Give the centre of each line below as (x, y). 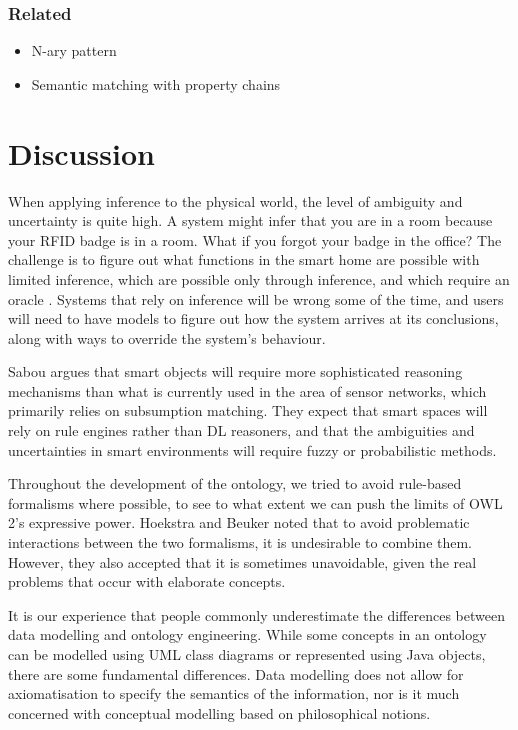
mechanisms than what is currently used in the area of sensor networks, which (247, 390)
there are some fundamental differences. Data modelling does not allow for (236, 673)
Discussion (81, 152)
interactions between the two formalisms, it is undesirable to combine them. (240, 542)
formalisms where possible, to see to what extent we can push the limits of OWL (255, 502)
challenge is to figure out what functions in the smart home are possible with (244, 259)
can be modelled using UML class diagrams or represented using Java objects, (247, 654)
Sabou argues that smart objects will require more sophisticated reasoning (235, 371)
